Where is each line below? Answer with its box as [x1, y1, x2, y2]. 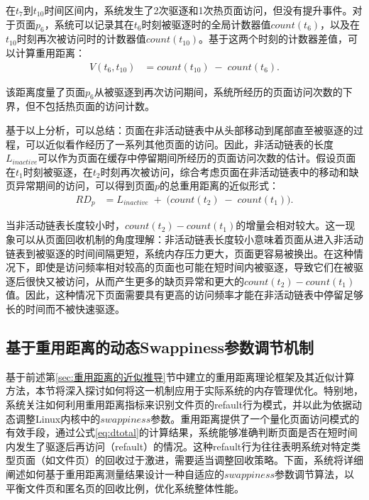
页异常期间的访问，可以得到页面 [6, 178, 155, 193]
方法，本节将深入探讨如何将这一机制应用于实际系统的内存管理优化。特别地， [6, 383, 363, 398]
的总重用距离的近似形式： [160, 178, 280, 193]
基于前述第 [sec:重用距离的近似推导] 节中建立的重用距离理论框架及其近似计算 [6, 369, 355, 384]
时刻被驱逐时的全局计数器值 [141, 16, 271, 31]
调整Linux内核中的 [15, 411, 101, 426]
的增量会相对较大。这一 [236, 218, 346, 233]
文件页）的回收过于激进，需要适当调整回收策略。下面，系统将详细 [55, 452, 363, 467]
